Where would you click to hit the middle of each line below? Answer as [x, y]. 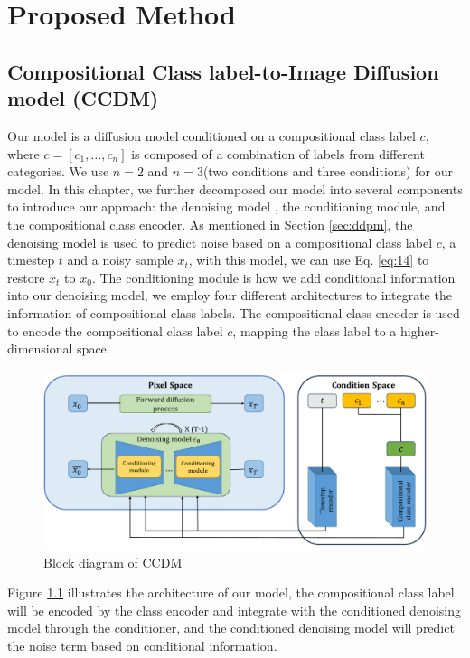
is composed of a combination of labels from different [278, 153]
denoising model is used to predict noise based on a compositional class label [220, 242]
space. [94, 348]
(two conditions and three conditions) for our [328, 171]
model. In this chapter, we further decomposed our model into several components [235, 188]
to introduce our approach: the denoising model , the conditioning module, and [226, 207]
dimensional [40, 348]
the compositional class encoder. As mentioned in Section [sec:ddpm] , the [210, 224]
